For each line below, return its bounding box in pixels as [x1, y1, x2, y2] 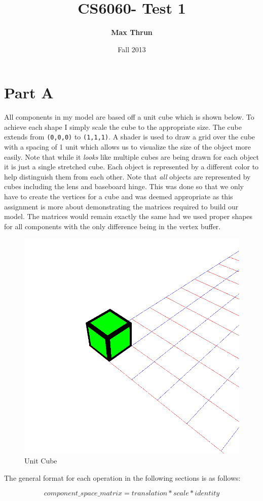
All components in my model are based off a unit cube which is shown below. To [4, 112, 254, 122]
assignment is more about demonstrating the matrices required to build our [4, 201, 239, 211]
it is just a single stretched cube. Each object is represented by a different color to [4, 161, 259, 172]
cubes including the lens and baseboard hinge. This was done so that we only [4, 181, 244, 192]
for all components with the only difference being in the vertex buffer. [4, 221, 221, 231]
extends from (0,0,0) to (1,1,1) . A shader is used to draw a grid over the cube [4, 131, 255, 142]
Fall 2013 [118, 44, 146, 54]
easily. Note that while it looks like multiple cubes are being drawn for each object [4, 151, 259, 162]
